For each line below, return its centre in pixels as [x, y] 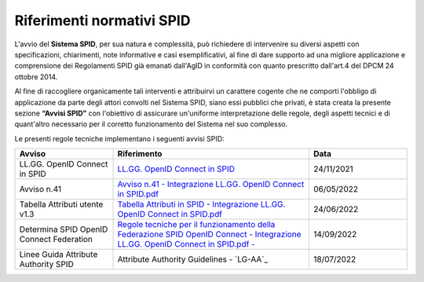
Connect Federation [56, 240]
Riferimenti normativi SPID [102, 20]
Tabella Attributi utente [61, 204]
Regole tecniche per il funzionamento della [196, 225]
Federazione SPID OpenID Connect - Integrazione [209, 234]
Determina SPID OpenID [64, 229]
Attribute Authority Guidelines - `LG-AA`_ [193, 259]
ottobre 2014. [36, 77]
